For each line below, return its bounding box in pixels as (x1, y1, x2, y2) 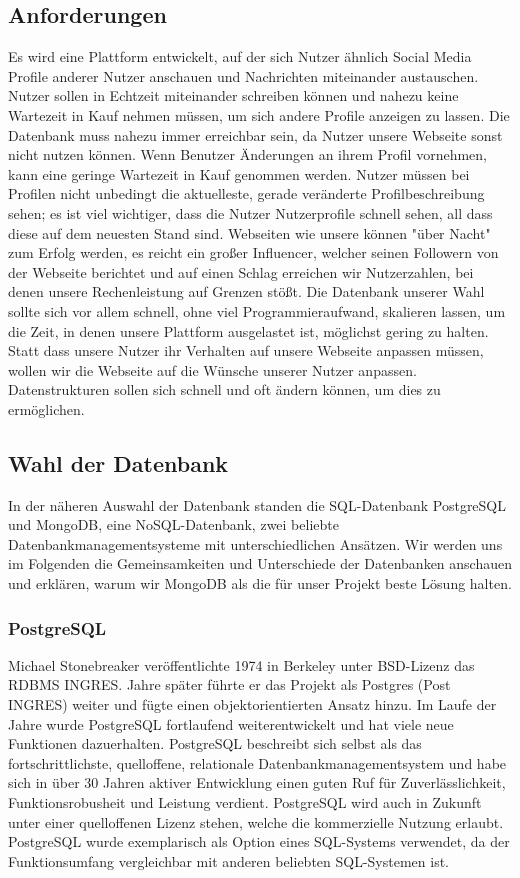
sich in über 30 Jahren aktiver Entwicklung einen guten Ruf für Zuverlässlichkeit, (8, 772, 506, 793)
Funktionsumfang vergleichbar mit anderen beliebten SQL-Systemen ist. (8, 850, 449, 871)
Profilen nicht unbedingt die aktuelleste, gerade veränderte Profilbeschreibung (8, 183, 485, 204)
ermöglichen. (8, 398, 85, 419)
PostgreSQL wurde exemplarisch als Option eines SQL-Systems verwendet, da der (8, 831, 510, 852)
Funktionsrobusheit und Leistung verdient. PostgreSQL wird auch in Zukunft (8, 792, 482, 813)
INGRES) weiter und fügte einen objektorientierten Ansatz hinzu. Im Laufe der (8, 694, 497, 715)
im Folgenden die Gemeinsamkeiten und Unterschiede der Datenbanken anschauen (8, 553, 513, 574)
